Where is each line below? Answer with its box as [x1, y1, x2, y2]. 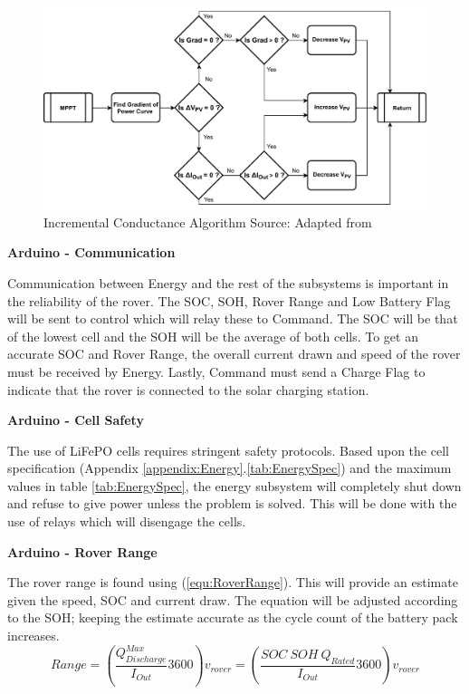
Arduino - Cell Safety [7, 410, 144, 429]
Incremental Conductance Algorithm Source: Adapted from [43, 212, 372, 231]
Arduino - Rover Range [7, 542, 158, 561]
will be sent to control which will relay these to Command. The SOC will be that [7, 309, 458, 328]
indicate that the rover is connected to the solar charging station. [7, 380, 369, 399]
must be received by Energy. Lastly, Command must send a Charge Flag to [7, 361, 426, 381]
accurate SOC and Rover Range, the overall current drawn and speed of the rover [7, 344, 461, 363]
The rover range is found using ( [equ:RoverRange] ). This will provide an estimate [7, 573, 458, 592]
